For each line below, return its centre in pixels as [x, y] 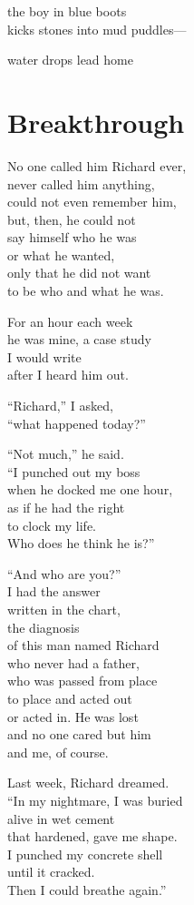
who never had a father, [73, 662]
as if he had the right [66, 507]
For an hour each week [70, 321]
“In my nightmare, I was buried [95, 800]
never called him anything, [81, 183]
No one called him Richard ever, [97, 165]
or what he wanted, [61, 254]
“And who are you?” [64, 573]
